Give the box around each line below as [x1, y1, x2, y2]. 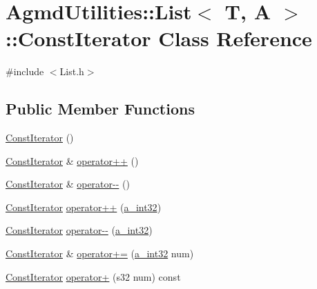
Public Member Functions [6, 98, 195, 119]
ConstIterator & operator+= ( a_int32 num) [6, 246, 194, 261]
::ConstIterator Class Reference [6, 24, 312, 52]
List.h [59, 64, 84, 79]
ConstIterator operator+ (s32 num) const [6, 269, 181, 283]
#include [6, 64, 44, 79]
